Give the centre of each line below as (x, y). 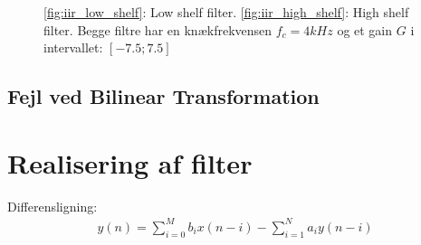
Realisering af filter (130, 162)
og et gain (365, 29)
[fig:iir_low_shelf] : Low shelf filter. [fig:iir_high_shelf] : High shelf (226, 12)
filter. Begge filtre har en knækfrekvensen (158, 29)
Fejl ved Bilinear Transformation (163, 96)
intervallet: (73, 47)
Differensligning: (53, 206)
